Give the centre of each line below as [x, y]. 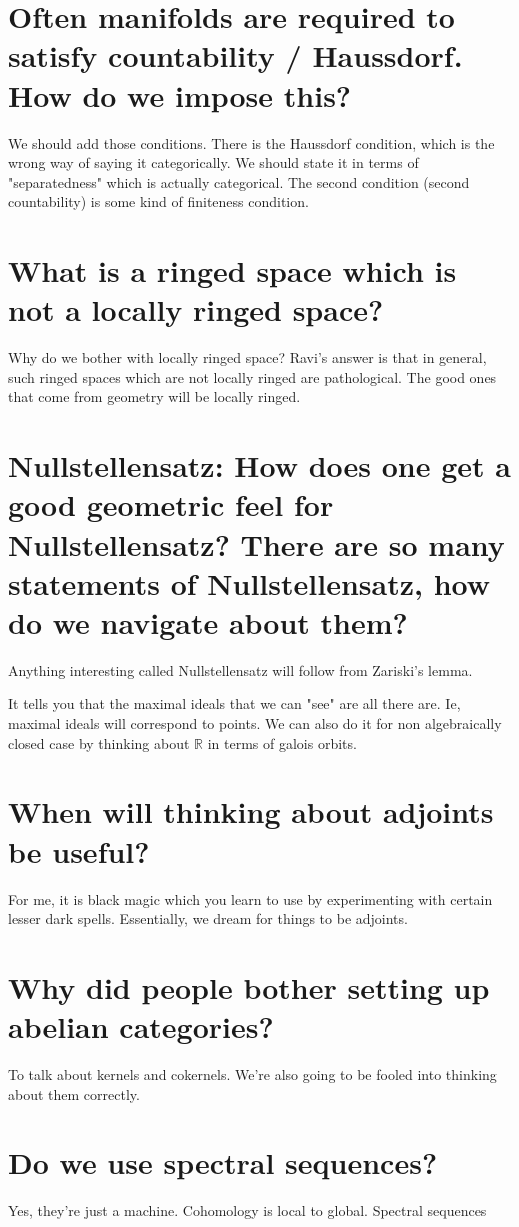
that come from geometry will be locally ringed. [154, 396]
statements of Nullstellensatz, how [249, 582]
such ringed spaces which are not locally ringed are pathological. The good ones [252, 376]
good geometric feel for [171, 504]
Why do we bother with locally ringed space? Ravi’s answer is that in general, [247, 357]
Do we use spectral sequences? [223, 1162]
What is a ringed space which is [232, 270]
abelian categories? [141, 1026]
